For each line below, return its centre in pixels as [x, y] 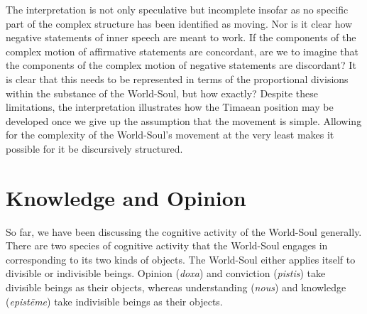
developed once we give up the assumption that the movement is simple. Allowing [184, 120]
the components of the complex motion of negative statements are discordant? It [181, 65]
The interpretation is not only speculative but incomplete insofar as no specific [177, 9]
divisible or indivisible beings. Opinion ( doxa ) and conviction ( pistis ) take [166, 273]
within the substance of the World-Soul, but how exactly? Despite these [162, 93]
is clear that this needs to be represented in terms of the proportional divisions [177, 78]
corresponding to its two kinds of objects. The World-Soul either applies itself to [181, 259]
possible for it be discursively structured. [94, 148]
